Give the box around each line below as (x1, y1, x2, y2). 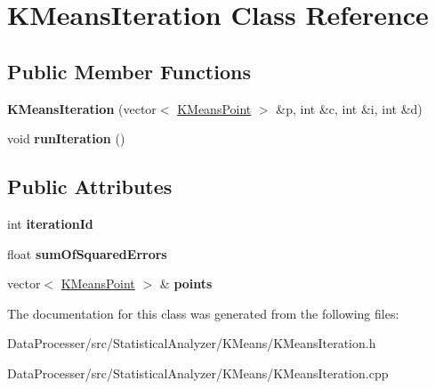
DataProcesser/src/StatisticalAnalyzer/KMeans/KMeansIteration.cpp (7, 363, 389, 382)
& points (159, 274, 213, 293)
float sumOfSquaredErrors (7, 244, 167, 263)
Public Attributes (7, 173, 173, 200)
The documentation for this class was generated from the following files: (7, 304, 399, 322)
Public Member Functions (7, 57, 251, 85)
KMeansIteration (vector (7, 99, 157, 118)
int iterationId (7, 214, 93, 232)
